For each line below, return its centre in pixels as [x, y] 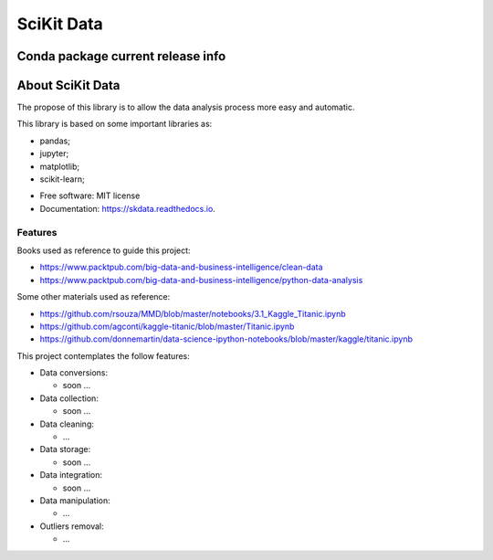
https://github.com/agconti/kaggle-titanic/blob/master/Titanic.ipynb [167, 326]
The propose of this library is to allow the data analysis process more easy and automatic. [186, 107]
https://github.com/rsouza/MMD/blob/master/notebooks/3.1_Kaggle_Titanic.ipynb [193, 313]
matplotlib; [60, 166]
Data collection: [69, 398]
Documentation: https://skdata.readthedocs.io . [128, 208]
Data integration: [71, 475]
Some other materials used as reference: [94, 297]
